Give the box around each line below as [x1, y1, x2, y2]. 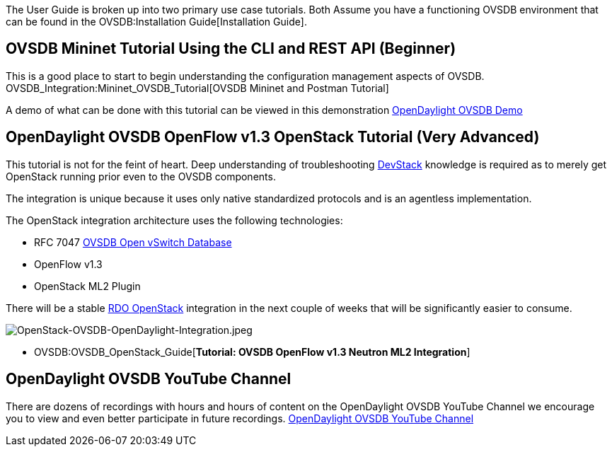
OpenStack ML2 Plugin [34, 279, 141, 292]
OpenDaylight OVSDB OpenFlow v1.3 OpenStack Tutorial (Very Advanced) [6, 128, 540, 146]
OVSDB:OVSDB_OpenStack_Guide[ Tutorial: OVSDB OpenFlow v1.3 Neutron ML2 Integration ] [34, 345, 470, 358]
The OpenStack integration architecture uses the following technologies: [6, 214, 343, 226]
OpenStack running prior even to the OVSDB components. [6, 170, 276, 182]
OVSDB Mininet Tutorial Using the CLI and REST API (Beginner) [6, 40, 456, 58]
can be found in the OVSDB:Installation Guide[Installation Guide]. [6, 16, 307, 28]
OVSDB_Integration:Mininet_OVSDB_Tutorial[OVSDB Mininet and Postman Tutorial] [6, 81, 389, 94]
